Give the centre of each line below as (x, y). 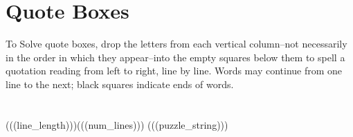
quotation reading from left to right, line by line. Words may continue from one (174, 71)
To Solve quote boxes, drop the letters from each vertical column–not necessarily (176, 44)
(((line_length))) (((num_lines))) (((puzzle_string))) (117, 124)
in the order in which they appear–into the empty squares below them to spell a (175, 57)
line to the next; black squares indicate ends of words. (120, 84)
